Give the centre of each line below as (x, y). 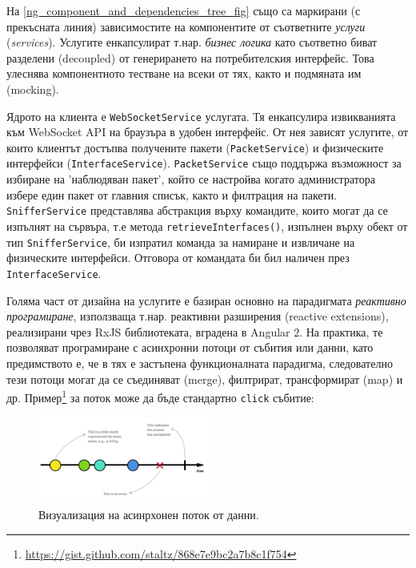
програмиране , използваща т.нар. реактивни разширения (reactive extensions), (198, 316)
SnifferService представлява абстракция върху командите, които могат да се (197, 210)
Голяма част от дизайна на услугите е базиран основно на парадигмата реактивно (206, 300)
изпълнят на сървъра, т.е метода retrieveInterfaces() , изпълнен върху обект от (207, 226)
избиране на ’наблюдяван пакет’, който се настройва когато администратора (191, 179)
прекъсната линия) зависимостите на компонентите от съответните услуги (186, 26)
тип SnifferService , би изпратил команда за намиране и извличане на (181, 242)
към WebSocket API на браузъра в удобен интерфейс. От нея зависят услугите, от (208, 132)
